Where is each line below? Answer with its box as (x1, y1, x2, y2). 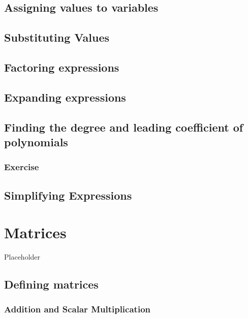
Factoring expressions (4, 59, 119, 75)
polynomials (4, 134, 68, 149)
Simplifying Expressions (4, 187, 132, 203)
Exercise (4, 161, 39, 173)
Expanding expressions (4, 89, 126, 105)
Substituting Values (4, 29, 109, 45)
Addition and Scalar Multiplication (4, 303, 150, 315)
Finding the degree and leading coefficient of (4, 119, 243, 135)
